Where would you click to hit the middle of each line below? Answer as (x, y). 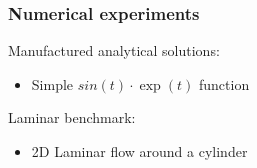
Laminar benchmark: (72, 117)
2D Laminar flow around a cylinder (139, 151)
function (224, 83)
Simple (52, 83)
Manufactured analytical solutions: (114, 50)
